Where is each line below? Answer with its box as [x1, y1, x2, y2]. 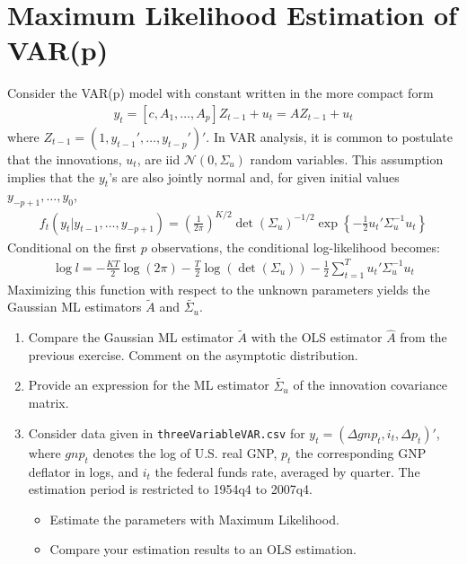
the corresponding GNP [295, 443, 427, 462]
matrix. [28, 393, 69, 412]
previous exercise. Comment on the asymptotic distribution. [28, 345, 358, 364]
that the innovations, [7, 149, 122, 168]
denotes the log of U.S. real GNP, [93, 443, 278, 462]
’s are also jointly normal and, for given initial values [109, 167, 400, 186]
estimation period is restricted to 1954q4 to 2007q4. [28, 480, 313, 498]
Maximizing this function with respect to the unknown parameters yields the [7, 279, 430, 298]
